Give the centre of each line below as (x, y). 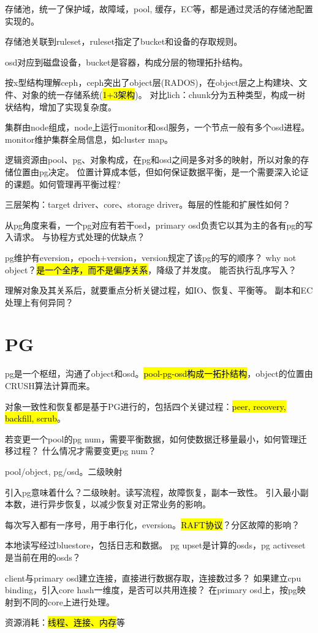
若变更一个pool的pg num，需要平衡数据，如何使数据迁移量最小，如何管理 (152, 438)
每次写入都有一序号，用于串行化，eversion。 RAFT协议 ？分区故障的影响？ (153, 524)
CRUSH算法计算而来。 (50, 385)
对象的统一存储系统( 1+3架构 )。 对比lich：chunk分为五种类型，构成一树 (164, 94)
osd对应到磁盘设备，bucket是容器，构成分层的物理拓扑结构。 (127, 62)
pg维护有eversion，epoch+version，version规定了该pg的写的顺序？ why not (151, 257)
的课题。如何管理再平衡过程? (63, 184)
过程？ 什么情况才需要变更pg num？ (85, 451)
